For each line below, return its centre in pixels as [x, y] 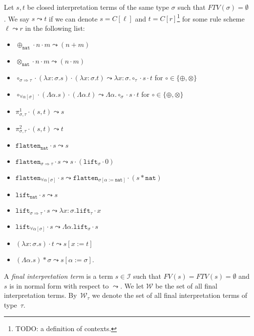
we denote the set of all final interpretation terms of [170, 295]
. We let [132, 285]
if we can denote [73, 18]
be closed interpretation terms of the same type [98, 7]
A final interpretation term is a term [59, 276]
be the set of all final [186, 285]
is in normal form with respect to [59, 285]
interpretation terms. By [41, 295]
